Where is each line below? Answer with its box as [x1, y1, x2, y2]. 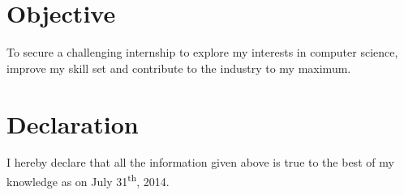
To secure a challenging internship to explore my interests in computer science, [6, 44, 398, 61]
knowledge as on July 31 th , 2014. [6, 171, 170, 189]
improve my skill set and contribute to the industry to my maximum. [6, 59, 351, 76]
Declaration [6, 107, 139, 140]
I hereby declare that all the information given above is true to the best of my [6, 154, 394, 171]
